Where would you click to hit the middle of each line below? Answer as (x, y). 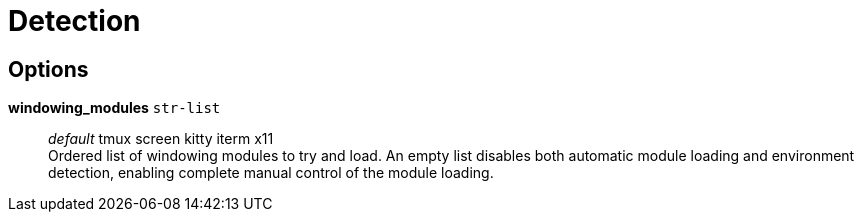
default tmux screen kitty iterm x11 (161, 139)
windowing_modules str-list (114, 108)
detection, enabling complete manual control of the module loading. (271, 173)
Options (48, 69)
